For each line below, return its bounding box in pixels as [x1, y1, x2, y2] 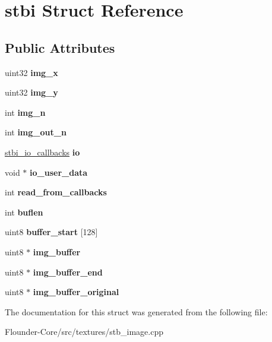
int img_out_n [5, 126, 67, 138]
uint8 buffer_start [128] [5, 226, 98, 238]
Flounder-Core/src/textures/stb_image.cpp [5, 325, 163, 338]
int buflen [5, 205, 43, 218]
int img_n [5, 106, 46, 118]
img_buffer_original [33, 286, 119, 298]
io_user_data [30, 166, 88, 178]
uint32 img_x [5, 66, 58, 78]
